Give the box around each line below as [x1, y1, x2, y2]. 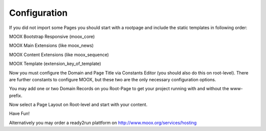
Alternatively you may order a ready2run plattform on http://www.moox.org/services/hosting [9, 120, 197, 126]
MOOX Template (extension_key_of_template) [9, 61, 101, 66]
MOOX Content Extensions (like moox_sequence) [9, 52, 109, 58]
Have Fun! [9, 111, 30, 117]
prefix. [9, 93, 23, 98]
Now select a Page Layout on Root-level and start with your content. [9, 101, 148, 108]
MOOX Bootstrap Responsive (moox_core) [9, 33, 95, 39]
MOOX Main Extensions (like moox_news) [9, 42, 94, 49]
